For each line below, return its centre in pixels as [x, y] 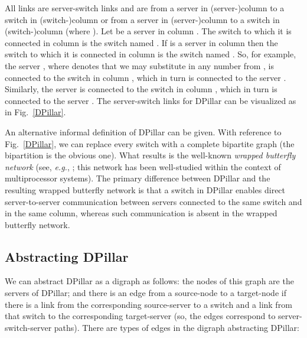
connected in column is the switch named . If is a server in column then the [141, 42]
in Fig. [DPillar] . [35, 112]
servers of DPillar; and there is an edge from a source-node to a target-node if [146, 293]
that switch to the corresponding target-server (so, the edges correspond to [140, 316]
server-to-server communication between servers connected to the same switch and [153, 201]
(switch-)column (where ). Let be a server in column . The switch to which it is [148, 31]
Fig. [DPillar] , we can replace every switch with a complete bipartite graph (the [150, 143]
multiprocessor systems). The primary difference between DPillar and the [138, 178]
